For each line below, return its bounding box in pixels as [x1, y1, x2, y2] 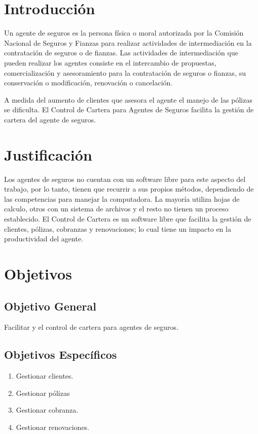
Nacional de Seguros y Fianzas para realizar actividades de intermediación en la [4, 37, 252, 48]
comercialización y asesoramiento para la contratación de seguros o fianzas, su [4, 67, 246, 78]
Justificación [4, 144, 92, 165]
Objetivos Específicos [4, 347, 117, 362]
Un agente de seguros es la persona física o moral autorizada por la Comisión [4, 27, 244, 38]
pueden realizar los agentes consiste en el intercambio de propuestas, [4, 57, 216, 68]
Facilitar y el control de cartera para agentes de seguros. [4, 322, 179, 332]
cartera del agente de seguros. [4, 114, 96, 125]
